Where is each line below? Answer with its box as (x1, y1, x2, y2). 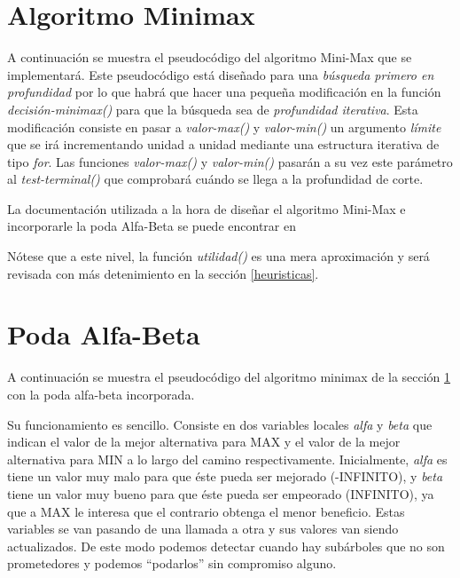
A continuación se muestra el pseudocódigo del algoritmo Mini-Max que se (7, 48, 412, 67)
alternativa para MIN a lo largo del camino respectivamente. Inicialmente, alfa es (7, 449, 448, 468)
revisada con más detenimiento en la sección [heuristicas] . (7, 264, 319, 282)
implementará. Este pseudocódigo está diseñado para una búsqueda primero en (7, 65, 434, 83)
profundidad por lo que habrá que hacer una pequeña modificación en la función (7, 83, 441, 101)
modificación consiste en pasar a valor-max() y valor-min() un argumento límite (7, 117, 441, 136)
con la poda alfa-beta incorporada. (7, 384, 195, 403)
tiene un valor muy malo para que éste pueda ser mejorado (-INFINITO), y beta (7, 467, 443, 486)
